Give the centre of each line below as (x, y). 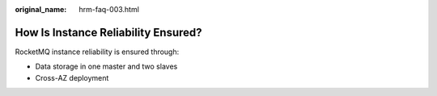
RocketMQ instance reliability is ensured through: (97, 52)
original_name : (41, 9)
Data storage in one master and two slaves (106, 67)
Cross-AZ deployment (72, 77)
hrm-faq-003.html (109, 9)
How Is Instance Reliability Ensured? (108, 32)
